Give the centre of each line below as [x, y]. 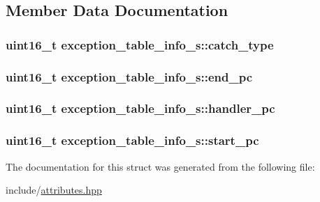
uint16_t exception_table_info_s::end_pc [129, 76]
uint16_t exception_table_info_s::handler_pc [140, 108]
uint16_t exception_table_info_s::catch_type [140, 44]
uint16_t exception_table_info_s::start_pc [132, 140]
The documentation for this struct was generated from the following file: [160, 166]
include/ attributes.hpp [54, 190]
